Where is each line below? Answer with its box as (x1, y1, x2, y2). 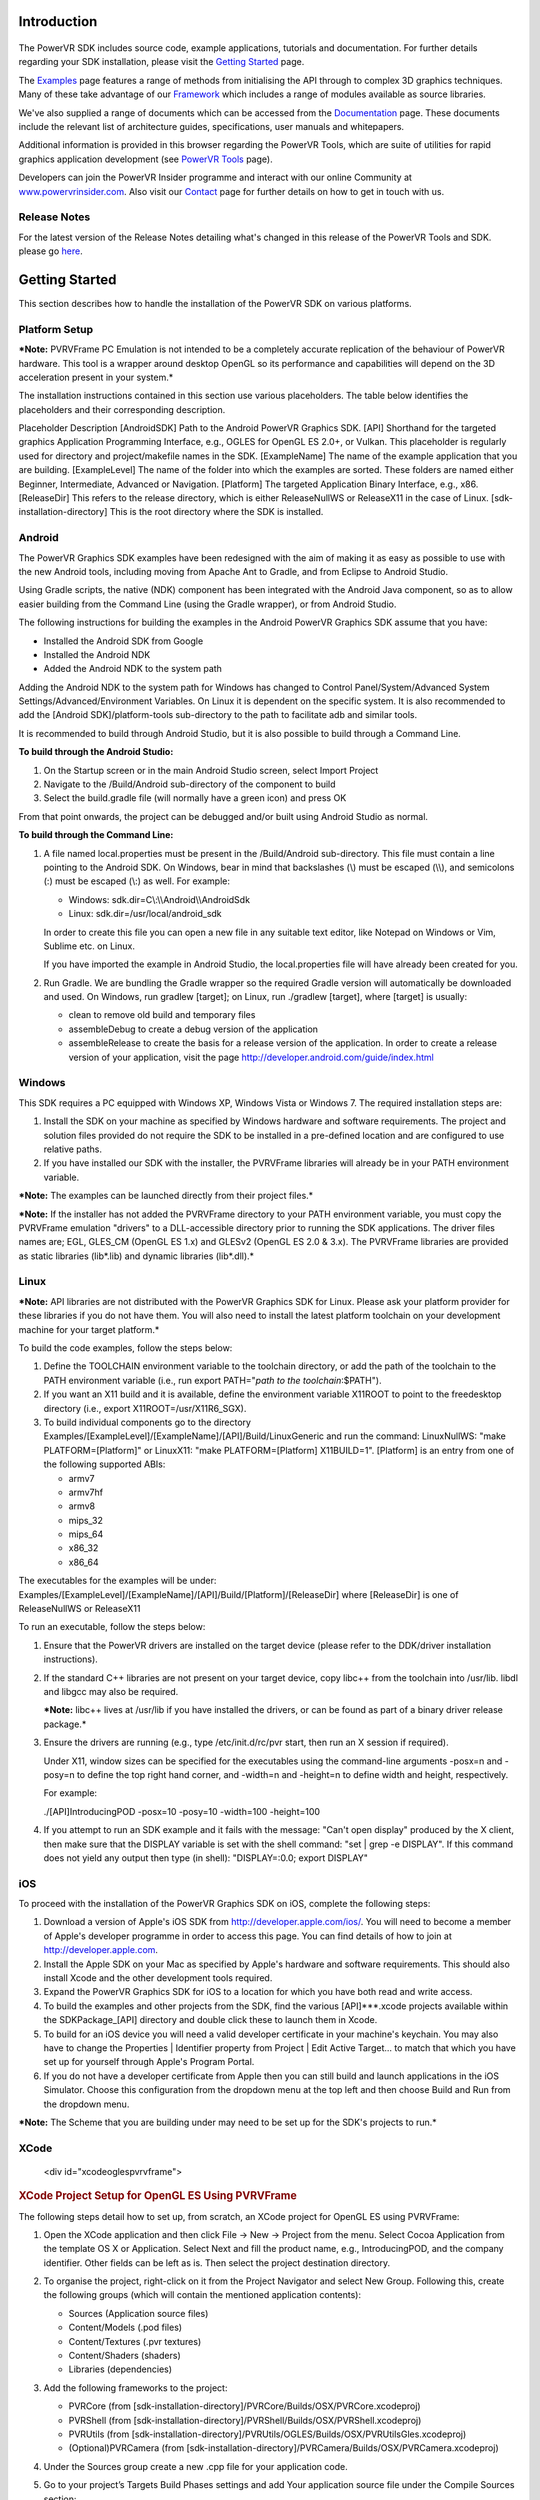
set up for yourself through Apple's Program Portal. (43, 2056, 255, 2068)
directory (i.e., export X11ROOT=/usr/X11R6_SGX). (43, 1402, 247, 1414)
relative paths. (43, 1143, 102, 1155)
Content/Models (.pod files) (68, 2321, 183, 2334)
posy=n (43, 1768, 75, 1780)
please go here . (18, 245, 84, 257)
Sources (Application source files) (68, 2307, 209, 2319)
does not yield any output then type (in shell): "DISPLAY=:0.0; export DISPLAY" (43, 1851, 369, 1864)
